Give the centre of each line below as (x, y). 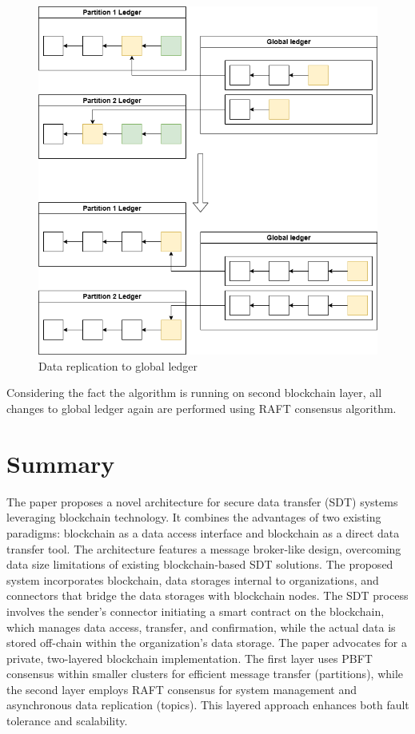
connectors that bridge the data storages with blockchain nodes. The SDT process (207, 595)
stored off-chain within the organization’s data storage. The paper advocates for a (207, 643)
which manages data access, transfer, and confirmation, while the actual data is (201, 627)
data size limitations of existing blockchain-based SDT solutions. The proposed (200, 564)
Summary (61, 463)
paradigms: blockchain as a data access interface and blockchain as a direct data (203, 532)
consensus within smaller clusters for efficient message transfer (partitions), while (205, 674)
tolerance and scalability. (67, 721)
